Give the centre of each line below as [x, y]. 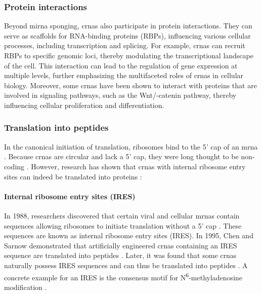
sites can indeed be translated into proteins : [73, 176]
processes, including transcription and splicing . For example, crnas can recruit [125, 45]
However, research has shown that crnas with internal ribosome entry [138, 166]
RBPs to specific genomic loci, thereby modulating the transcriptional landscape [129, 55]
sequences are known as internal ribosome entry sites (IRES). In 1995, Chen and [129, 235]
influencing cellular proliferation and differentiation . [84, 105]
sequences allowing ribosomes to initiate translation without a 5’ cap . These [123, 225]
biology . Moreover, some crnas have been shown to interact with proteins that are [130, 85]
